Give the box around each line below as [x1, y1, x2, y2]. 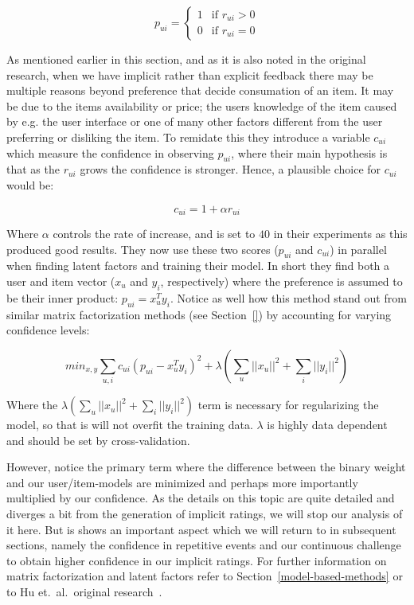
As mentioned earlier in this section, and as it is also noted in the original [6, 51, 366, 67]
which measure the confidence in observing [6, 144, 214, 161]
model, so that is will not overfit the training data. [6, 416, 253, 433]
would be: [6, 176, 54, 193]
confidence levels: [6, 322, 90, 338]
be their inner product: [6, 289, 119, 306]
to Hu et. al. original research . [6, 584, 162, 600]
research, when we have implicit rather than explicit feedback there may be [6, 66, 373, 83]
